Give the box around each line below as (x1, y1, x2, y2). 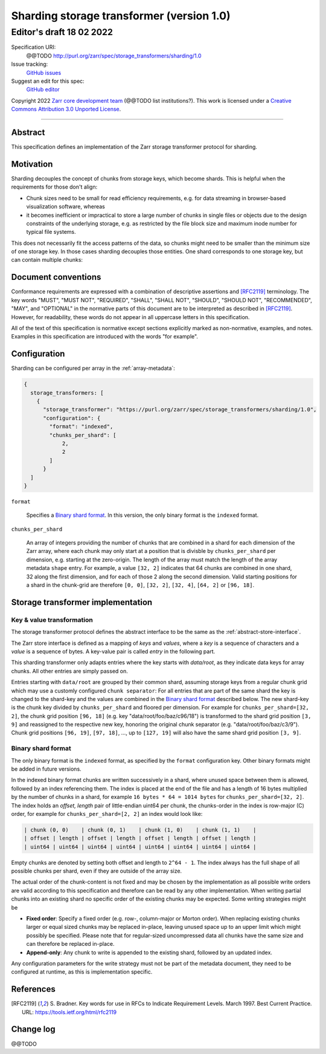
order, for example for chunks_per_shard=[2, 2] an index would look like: (11, 810, 203, 817)
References (11, 984, 56, 994)
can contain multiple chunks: (11, 256, 83, 263)
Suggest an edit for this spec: (11, 77, 85, 85)
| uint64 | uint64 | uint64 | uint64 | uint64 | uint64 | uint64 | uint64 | (24, 843, 257, 850)
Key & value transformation (11, 615, 93, 624)
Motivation (11, 159, 53, 169)
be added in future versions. (11, 765, 81, 772)
